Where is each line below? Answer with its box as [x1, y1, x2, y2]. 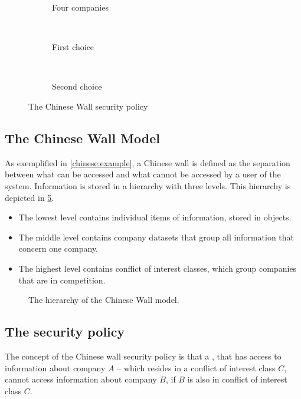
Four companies [52, 1, 109, 13]
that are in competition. [18, 273, 106, 286]
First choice [52, 41, 94, 53]
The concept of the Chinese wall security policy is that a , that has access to [5, 349, 282, 362]
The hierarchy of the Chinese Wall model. [28, 294, 179, 306]
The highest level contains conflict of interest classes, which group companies [18, 262, 297, 274]
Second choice [52, 80, 102, 93]
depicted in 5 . [5, 191, 54, 203]
